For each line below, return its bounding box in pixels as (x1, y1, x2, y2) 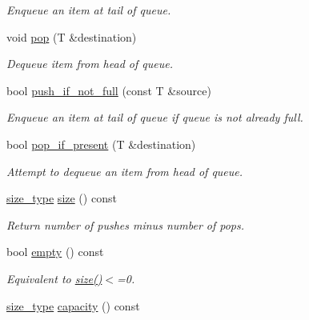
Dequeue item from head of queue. (6, 55, 173, 72)
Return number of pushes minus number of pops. (6, 216, 245, 233)
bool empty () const (6, 243, 104, 260)
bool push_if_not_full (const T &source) (6, 82, 211, 98)
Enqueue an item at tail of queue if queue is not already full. (6, 109, 303, 126)
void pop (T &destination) (6, 28, 137, 45)
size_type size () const (6, 190, 117, 206)
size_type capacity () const (6, 297, 140, 314)
